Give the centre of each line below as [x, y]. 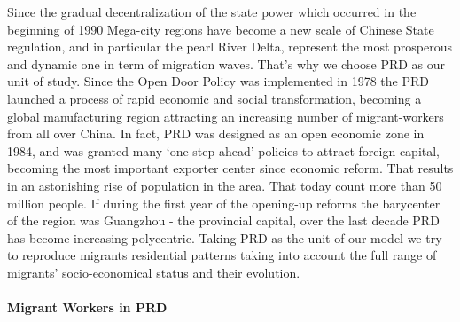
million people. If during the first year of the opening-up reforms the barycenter [224, 203]
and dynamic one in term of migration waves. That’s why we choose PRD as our [226, 63]
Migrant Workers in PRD [87, 307]
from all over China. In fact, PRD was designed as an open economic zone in [216, 134]
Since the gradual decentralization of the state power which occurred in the [212, 12]
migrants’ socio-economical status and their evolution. [154, 272]
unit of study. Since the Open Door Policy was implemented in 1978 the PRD [218, 81]
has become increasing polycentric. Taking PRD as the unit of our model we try [225, 237]
